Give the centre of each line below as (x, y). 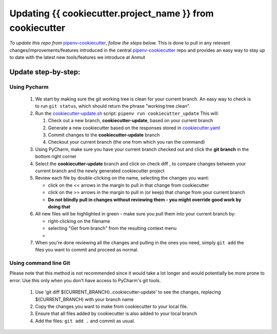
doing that (59, 207)
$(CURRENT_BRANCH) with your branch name (84, 299)
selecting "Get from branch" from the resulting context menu (112, 228)
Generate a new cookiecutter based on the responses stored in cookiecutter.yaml (134, 128)
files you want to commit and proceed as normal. (87, 250)
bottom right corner (56, 156)
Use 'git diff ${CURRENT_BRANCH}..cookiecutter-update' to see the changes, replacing (128, 292)
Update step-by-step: (45, 72)
